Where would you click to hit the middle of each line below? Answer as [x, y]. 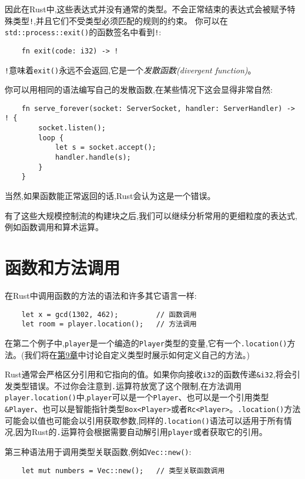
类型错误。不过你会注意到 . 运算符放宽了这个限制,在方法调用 [127, 385]
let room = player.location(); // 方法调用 [109, 324]
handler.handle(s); [93, 158]
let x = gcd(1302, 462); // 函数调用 [109, 314]
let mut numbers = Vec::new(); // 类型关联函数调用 [123, 470]
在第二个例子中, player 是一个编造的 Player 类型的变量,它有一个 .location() [146, 343]
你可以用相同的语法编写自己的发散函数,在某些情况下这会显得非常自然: [139, 90]
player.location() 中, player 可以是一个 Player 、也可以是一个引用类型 [137, 397]
